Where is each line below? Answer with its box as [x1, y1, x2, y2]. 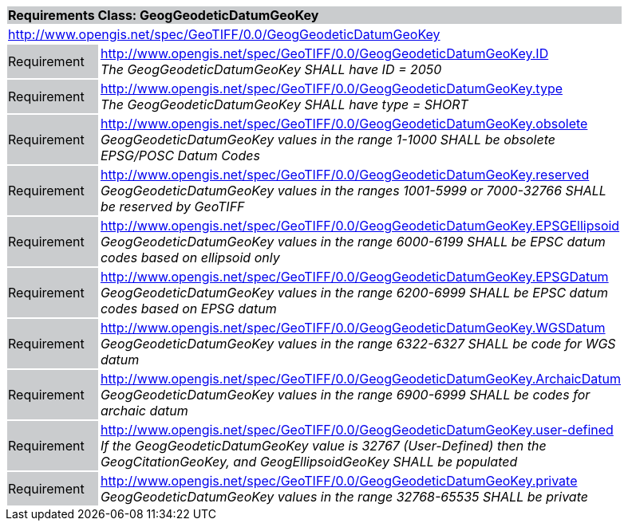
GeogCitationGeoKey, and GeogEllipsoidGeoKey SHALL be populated [100, 454, 518, 470]
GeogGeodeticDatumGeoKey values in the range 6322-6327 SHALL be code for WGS [100, 336, 616, 352]
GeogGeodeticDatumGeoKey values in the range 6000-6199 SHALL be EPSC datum [100, 234, 606, 250]
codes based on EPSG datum [100, 301, 277, 317]
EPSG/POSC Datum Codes [100, 147, 260, 163]
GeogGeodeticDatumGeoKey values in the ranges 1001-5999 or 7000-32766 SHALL [100, 183, 606, 199]
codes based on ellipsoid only [100, 250, 280, 265]
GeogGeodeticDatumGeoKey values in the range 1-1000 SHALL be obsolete [100, 132, 555, 147]
